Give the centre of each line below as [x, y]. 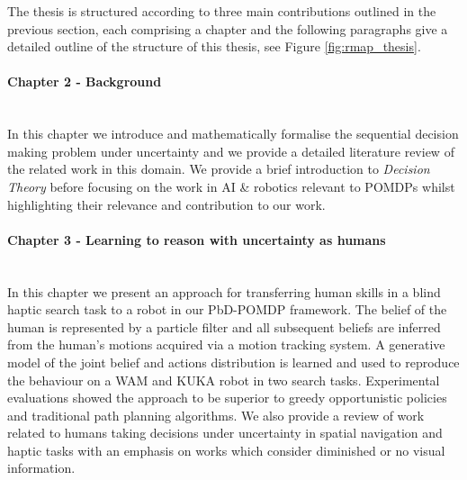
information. [41, 468]
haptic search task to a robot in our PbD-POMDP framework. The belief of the [227, 309]
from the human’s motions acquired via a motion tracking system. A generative [226, 344]
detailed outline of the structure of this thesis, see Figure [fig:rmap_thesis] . [214, 46]
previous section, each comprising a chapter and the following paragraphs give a [228, 28]
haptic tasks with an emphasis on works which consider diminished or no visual [226, 450]
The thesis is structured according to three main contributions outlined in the [222, 11]
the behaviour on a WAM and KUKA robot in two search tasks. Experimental [224, 380]
